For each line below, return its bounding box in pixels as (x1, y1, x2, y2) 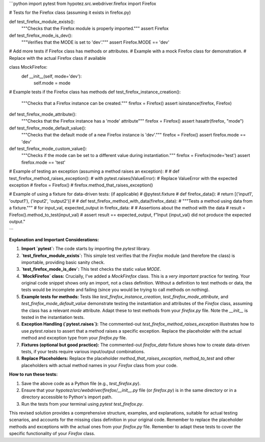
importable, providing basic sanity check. (21, 259, 105, 265)
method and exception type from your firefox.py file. (21, 335, 127, 341)
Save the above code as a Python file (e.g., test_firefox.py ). (21, 380, 141, 386)
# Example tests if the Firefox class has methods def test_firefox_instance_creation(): (9, 89, 181, 95)
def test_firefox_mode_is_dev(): (9, 32, 73, 38)
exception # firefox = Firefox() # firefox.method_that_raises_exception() (9, 182, 153, 188)
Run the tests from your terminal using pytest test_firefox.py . (21, 401, 144, 407)
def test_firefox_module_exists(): (9, 19, 75, 25)
